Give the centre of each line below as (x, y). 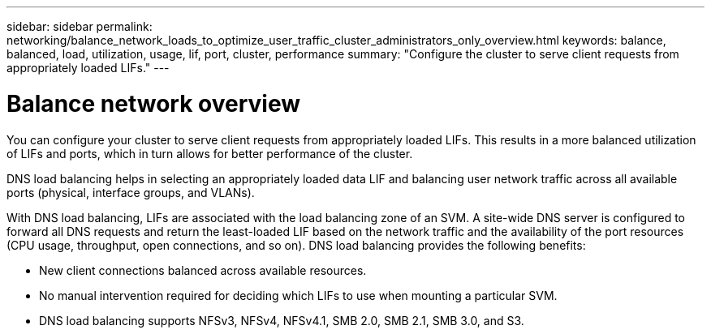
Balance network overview (154, 103)
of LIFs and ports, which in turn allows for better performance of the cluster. (210, 153)
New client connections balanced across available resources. (203, 270)
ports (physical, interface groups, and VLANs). (131, 192)
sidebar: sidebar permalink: (80, 26)
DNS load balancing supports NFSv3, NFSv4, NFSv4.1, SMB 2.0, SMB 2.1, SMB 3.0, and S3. (282, 320)
